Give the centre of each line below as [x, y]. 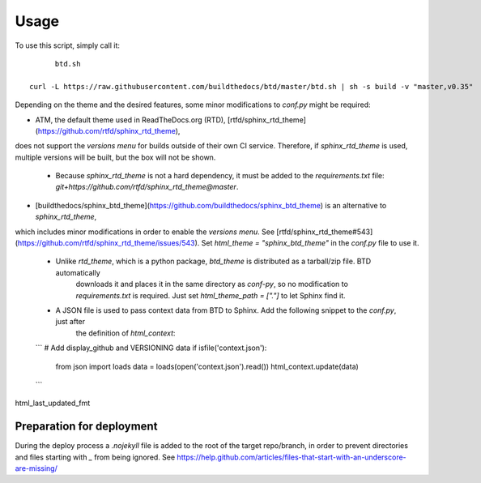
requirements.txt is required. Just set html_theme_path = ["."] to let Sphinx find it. [211, 295]
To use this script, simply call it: [68, 45]
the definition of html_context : [126, 333]
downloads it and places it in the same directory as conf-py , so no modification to [212, 284]
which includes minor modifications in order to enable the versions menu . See [145, 232]
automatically [78, 272]
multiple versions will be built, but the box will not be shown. [115, 157]
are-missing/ [36, 468]
